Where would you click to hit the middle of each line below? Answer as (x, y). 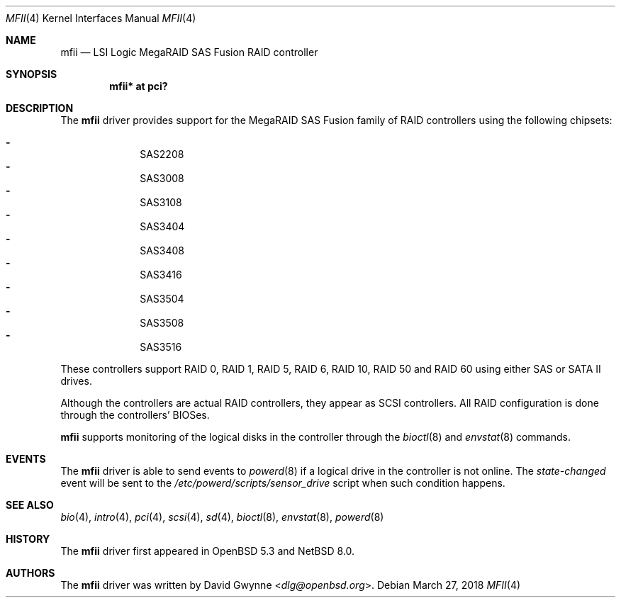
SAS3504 (162, 299)
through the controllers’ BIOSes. (135, 415)
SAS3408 (162, 250)
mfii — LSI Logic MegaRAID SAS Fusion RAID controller (189, 52)
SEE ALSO (30, 505)
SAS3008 (162, 178)
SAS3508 (162, 323)
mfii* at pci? (139, 86)
